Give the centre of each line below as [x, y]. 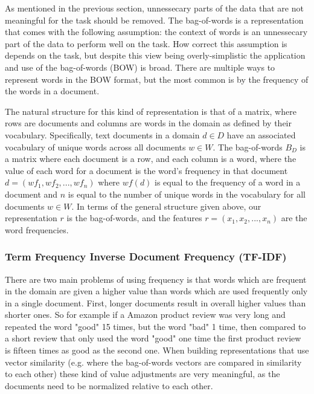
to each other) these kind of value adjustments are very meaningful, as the [143, 374]
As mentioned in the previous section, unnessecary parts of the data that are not [154, 8]
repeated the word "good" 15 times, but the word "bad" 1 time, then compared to [155, 326]
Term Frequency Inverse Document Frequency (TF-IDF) [146, 257]
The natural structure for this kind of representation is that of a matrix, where [151, 111]
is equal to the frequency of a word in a [228, 182]
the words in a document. [52, 91]
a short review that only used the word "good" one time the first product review [153, 338]
